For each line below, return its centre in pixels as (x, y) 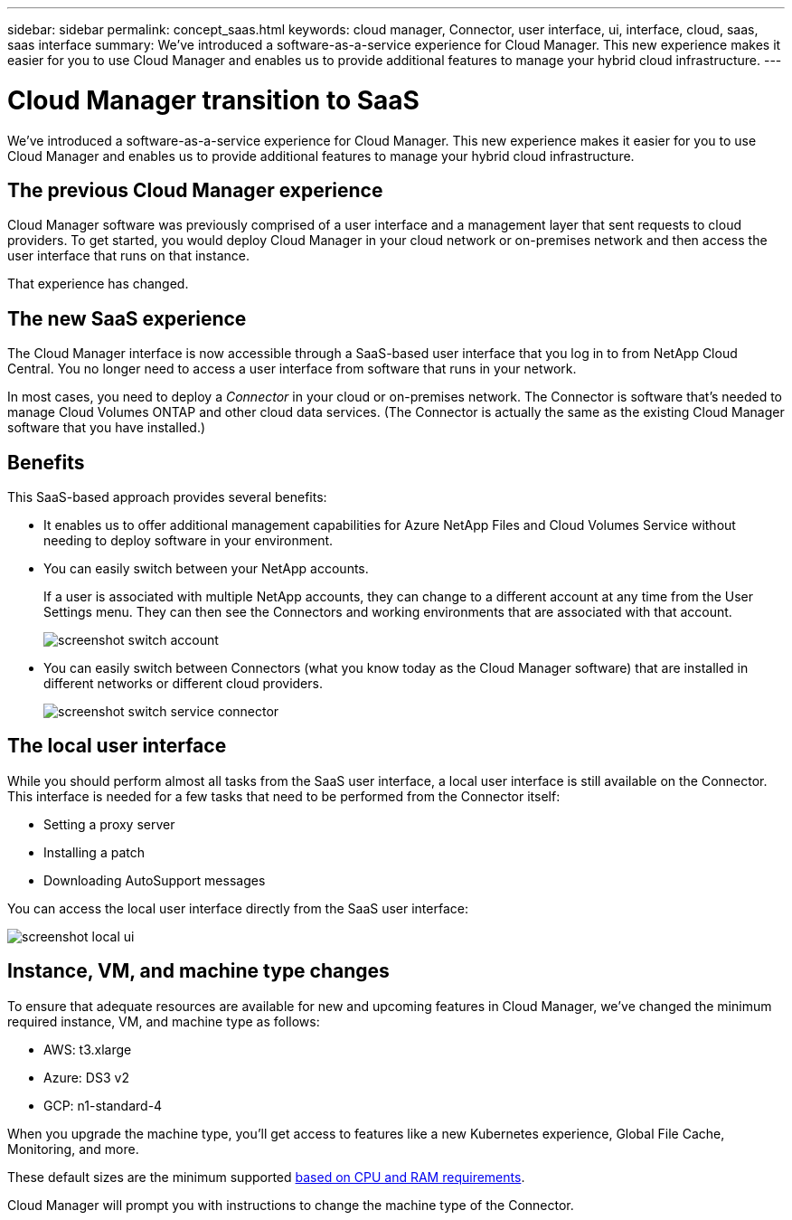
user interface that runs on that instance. (128, 256)
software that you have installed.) (107, 428)
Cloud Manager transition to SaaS (213, 100)
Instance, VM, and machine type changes (198, 971)
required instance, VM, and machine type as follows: (164, 1021)
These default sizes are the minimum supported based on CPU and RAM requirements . (266, 1177)
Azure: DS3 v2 (86, 1077)
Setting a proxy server (109, 824)
